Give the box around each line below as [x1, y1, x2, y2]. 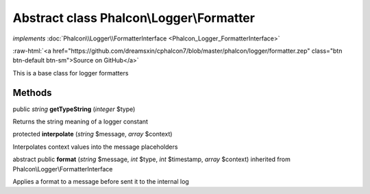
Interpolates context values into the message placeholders [12, 143, 178, 151]
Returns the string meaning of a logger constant [12, 117, 149, 126]
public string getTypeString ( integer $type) [12, 105, 136, 113]
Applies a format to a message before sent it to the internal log [12, 177, 190, 185]
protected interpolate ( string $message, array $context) [12, 130, 173, 138]
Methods [12, 86, 52, 99]
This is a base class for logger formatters [12, 69, 129, 77]
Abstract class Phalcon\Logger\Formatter [12, 10, 255, 25]
